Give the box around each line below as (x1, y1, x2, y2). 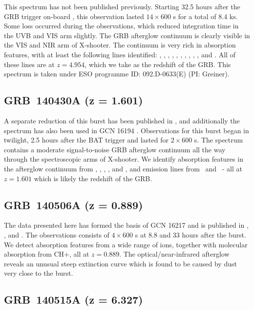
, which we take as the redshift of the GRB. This (85, 59, 231, 69)
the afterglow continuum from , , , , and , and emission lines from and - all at (4, 163, 243, 173)
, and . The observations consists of (4, 229, 109, 239)
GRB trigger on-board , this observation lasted (4, 11, 144, 21)
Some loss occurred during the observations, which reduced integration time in (4, 21, 239, 31)
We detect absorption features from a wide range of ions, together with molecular (4, 239, 248, 249)
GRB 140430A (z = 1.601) (4, 93, 143, 108)
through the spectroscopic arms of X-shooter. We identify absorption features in (4, 154, 243, 164)
